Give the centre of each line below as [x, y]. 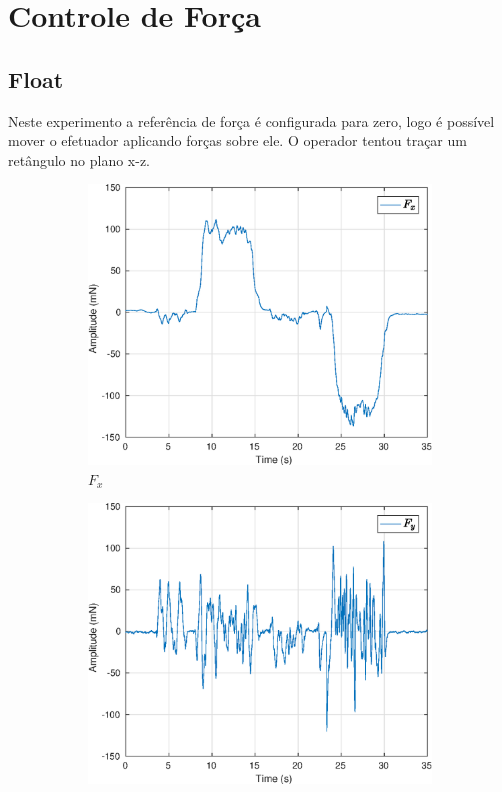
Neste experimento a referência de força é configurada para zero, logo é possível [251, 120]
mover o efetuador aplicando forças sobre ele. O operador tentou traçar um [237, 140]
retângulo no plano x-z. [79, 159]
